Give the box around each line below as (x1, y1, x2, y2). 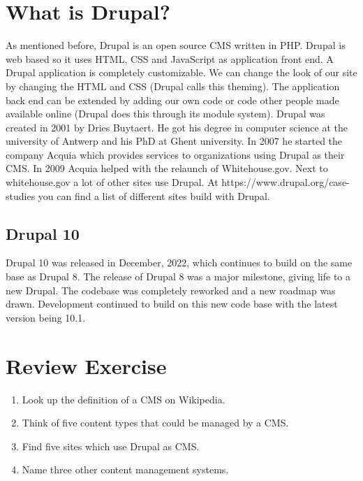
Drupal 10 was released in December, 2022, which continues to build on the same (6, 255, 353, 270)
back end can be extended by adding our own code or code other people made (6, 92, 339, 107)
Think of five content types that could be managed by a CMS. (22, 415, 289, 430)
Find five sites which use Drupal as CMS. (22, 438, 200, 453)
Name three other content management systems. (22, 462, 229, 477)
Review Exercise (6, 351, 167, 380)
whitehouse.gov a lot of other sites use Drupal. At (6, 175, 218, 189)
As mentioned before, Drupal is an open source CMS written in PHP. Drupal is (6, 38, 346, 52)
